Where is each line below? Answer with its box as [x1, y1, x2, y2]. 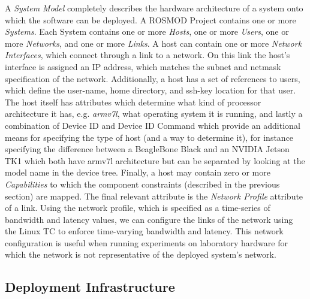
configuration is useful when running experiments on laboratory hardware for [5, 236, 288, 249]
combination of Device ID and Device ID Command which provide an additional [5, 119, 300, 131]
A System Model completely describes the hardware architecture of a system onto [5, 2, 303, 14]
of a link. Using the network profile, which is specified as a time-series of [5, 201, 270, 214]
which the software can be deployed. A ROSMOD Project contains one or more [5, 13, 296, 26]
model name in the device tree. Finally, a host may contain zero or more [5, 166, 270, 179]
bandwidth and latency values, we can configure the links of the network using [5, 213, 293, 225]
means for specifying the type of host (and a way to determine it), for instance [5, 131, 294, 143]
